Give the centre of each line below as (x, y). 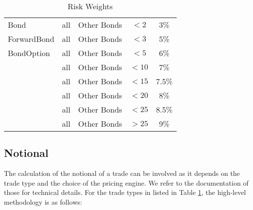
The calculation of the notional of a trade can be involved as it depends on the (122, 173)
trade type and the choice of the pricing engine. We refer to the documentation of (126, 182)
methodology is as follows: (43, 201)
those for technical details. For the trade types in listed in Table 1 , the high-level (125, 192)
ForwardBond (31, 39)
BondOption (29, 53)
